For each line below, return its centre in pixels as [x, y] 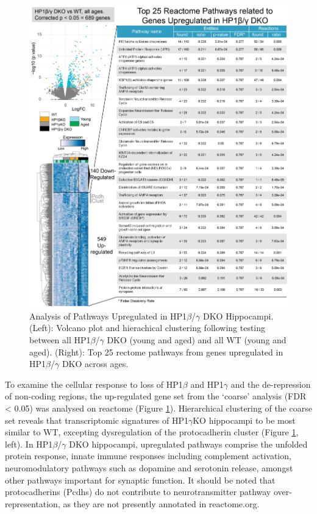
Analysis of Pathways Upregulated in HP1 [108, 316]
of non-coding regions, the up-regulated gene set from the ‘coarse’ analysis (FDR [156, 396]
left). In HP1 [29, 444]
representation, [33, 503]
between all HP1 [60, 339]
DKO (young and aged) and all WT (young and [197, 339]
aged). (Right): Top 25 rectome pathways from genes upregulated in [156, 352]
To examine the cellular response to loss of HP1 [94, 384]
